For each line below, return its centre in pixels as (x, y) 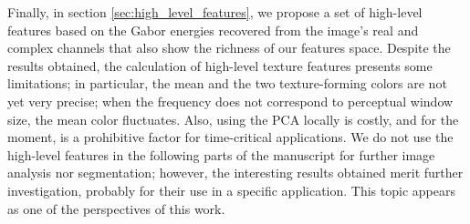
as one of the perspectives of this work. (116, 208)
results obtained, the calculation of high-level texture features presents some (220, 65)
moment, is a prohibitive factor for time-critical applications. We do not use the (230, 137)
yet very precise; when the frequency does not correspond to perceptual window (230, 101)
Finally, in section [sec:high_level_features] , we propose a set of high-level (215, 12)
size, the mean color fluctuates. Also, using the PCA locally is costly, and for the (233, 119)
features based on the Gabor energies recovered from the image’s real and (213, 30)
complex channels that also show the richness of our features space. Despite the (229, 48)
